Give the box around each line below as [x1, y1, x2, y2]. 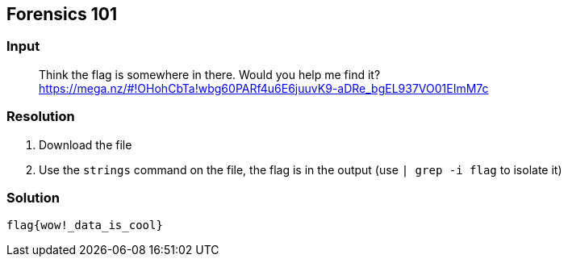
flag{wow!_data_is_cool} [6, 219, 163, 232]
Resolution [6, 108, 75, 125]
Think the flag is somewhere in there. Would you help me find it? [39, 67, 381, 81]
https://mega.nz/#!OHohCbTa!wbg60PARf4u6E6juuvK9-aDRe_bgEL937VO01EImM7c [39, 81, 489, 95]
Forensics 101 [6, 4, 118, 24]
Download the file [39, 137, 132, 152]
